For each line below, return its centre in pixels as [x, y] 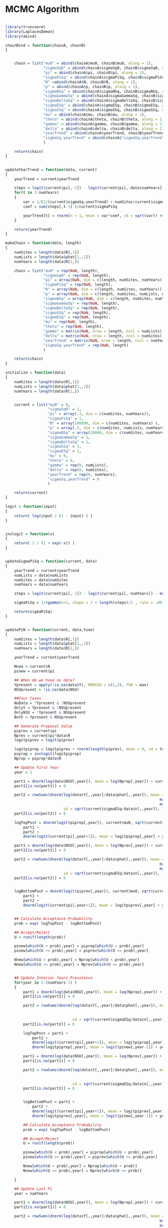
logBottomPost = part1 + [49, 1102]
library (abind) [21, 36]
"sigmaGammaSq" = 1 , [69, 437]
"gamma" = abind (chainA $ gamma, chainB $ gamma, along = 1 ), [105, 124]
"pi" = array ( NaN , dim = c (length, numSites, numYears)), [105, 280]
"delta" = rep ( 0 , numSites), [78, 470]
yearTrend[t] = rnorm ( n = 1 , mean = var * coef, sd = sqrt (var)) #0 [94, 216]
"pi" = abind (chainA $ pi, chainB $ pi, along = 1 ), [95, 73]
